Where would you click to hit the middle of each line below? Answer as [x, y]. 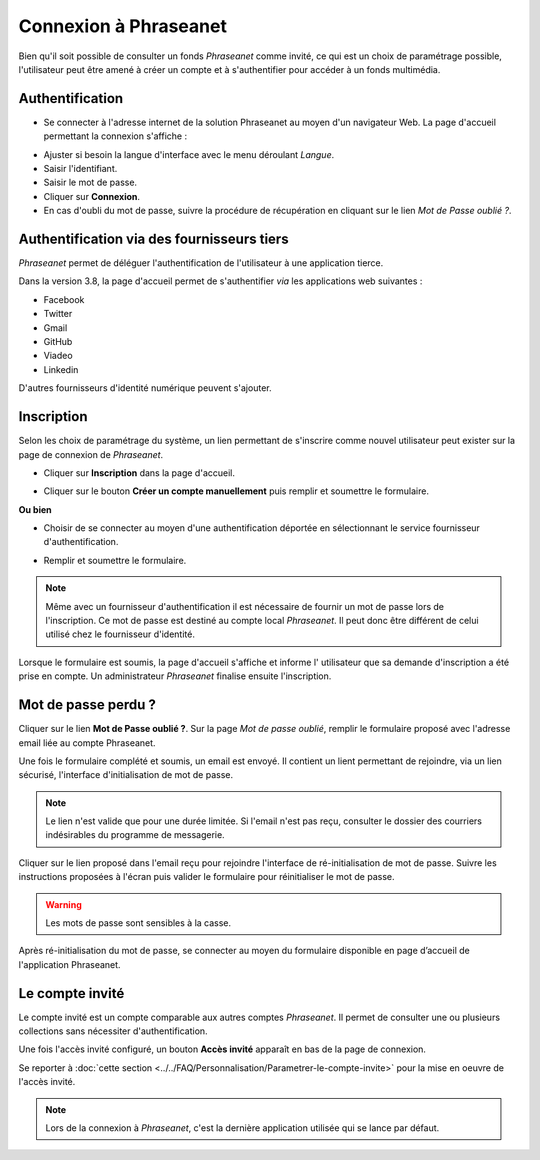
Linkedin [61, 369]
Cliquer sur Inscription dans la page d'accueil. [139, 472]
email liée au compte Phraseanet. [87, 742]
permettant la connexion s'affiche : [115, 136]
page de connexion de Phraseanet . [91, 454]
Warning [63, 904]
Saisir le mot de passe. [90, 182]
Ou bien [35, 509]
